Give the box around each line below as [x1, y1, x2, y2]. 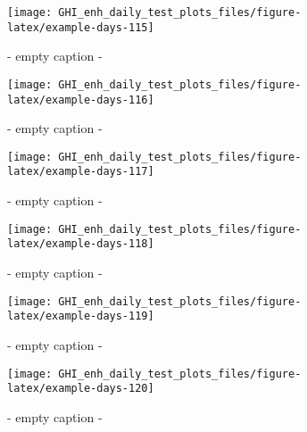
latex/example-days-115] [7, 21, 154, 34]
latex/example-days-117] [7, 165, 154, 179]
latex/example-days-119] [7, 310, 154, 323]
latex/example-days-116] [7, 93, 154, 106]
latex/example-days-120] [7, 382, 154, 395]
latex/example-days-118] [7, 237, 154, 251]
